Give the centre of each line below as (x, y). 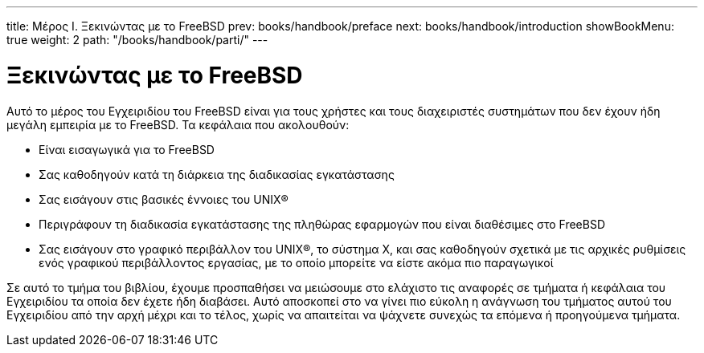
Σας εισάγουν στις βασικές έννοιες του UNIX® (164, 199)
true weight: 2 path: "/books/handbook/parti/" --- (137, 40)
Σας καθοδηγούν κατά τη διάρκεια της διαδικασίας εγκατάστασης (217, 174)
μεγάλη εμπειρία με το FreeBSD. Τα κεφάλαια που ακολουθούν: (178, 124)
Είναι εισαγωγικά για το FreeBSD (127, 149)
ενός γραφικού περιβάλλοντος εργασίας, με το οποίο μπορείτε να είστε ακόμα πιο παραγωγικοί (296, 262)
